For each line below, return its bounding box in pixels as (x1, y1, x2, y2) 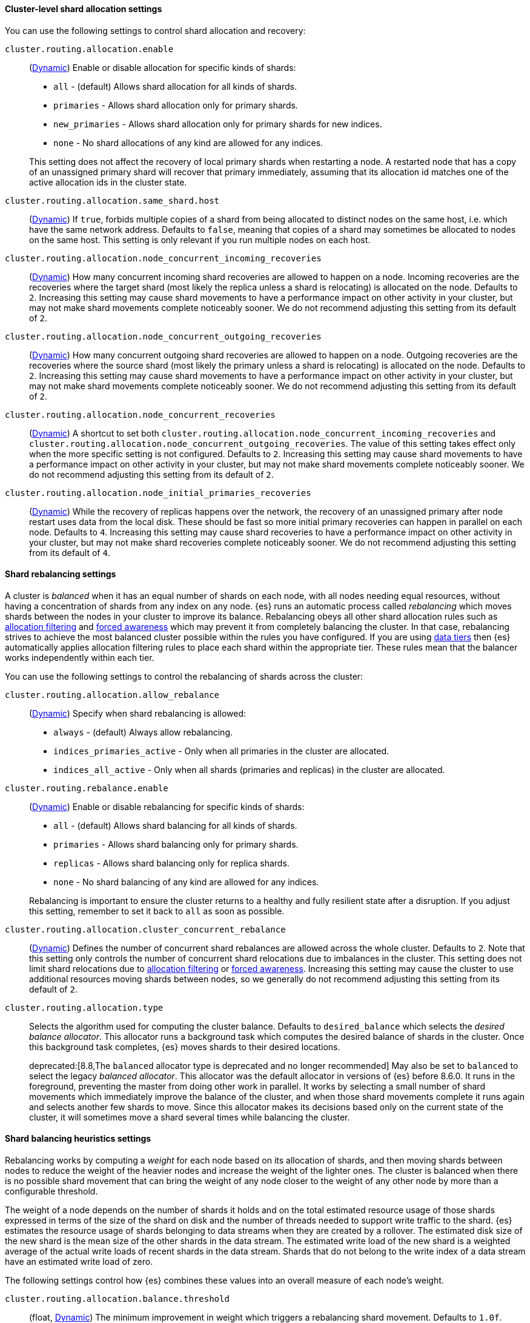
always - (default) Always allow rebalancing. (53, 726, 233, 737)
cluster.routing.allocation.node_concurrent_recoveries (5, 409, 276, 420)
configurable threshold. (5, 1186, 98, 1197)
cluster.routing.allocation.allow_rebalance (5, 689, 220, 700)
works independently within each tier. (5, 652, 154, 663)
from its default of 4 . (29, 547, 110, 558)
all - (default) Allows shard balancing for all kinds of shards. (53, 820, 297, 831)
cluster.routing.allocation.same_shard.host (5, 195, 220, 206)
